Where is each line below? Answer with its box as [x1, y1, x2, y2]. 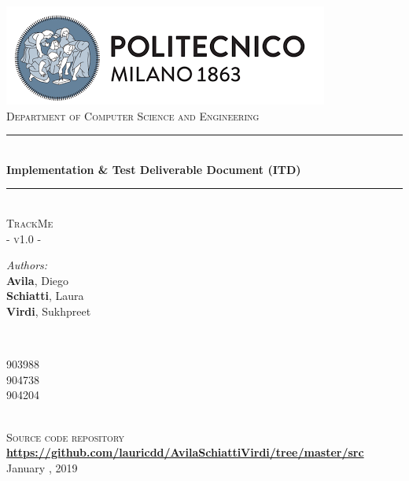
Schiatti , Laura [6, 287, 84, 304]
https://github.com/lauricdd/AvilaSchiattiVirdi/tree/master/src [6, 444, 364, 461]
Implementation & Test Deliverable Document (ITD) [6, 161, 301, 177]
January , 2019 [6, 459, 78, 475]
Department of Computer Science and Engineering [6, 107, 260, 124]
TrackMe [6, 214, 53, 231]
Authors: [6, 257, 48, 273]
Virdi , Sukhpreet [6, 302, 91, 319]
